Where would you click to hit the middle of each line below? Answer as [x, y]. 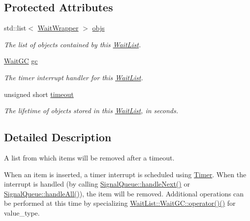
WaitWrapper [58, 28]
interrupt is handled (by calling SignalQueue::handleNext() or [97, 184]
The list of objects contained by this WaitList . [73, 44]
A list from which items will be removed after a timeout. [89, 157]
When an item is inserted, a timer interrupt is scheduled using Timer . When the [125, 174]
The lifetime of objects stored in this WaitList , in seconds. [91, 110]
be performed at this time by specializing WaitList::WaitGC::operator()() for [120, 203]
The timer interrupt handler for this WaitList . [74, 77]
